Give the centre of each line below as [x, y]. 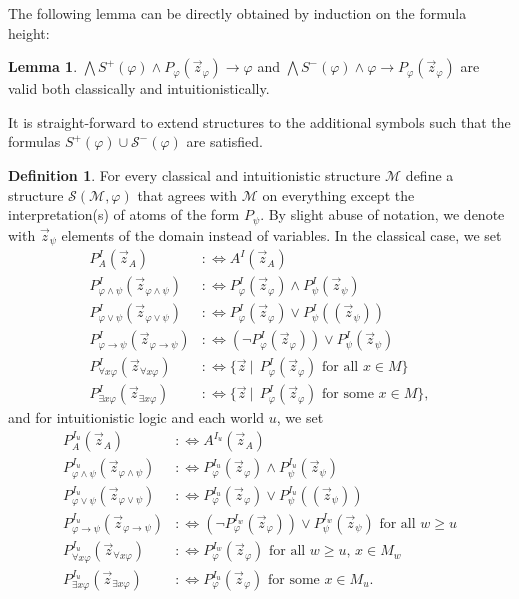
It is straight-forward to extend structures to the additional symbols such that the [259, 121]
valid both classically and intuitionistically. [139, 88]
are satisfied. [224, 141]
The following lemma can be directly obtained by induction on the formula [237, 13]
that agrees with [187, 194]
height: [29, 32]
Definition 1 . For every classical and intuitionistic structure [194, 174]
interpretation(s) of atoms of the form [124, 214]
